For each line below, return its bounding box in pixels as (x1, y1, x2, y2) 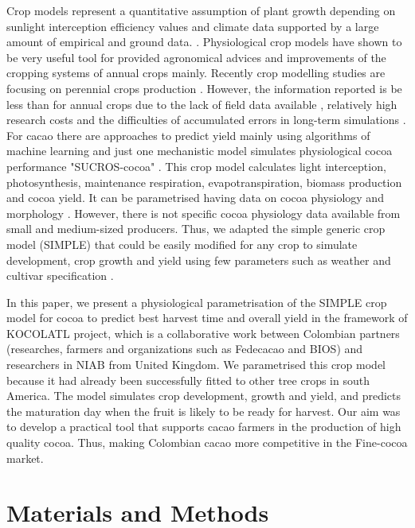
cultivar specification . (6, 267, 114, 284)
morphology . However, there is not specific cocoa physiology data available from (6, 204, 401, 221)
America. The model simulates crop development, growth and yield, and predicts (6, 387, 401, 404)
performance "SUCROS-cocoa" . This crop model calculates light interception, (6, 157, 386, 174)
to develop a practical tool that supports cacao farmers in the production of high (6, 418, 401, 435)
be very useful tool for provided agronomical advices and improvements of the (6, 49, 386, 65)
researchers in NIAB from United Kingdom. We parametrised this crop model (6, 356, 386, 373)
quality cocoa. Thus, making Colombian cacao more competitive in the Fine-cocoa (6, 434, 408, 451)
